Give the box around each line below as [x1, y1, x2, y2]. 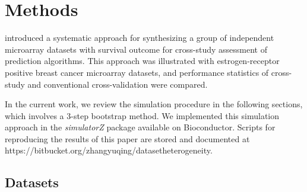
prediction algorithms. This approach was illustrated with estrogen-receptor [5, 55, 280, 67]
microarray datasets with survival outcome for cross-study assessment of [5, 43, 267, 55]
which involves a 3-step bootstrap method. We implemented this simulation [5, 109, 280, 121]
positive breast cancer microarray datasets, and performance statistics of [5, 66, 269, 78]
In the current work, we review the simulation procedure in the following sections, [5, 98, 303, 110]
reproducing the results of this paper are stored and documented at [5, 132, 250, 145]
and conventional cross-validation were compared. [27, 78, 208, 90]
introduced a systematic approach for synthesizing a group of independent [5, 31, 274, 44]
